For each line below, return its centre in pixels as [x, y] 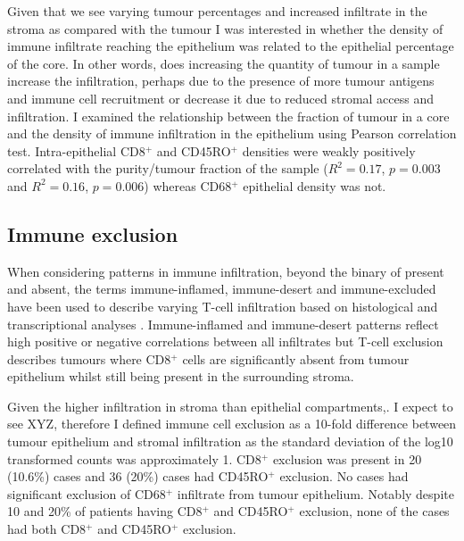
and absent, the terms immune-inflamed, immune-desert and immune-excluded [222, 289]
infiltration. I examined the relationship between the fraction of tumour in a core [228, 116]
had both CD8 [47, 529]
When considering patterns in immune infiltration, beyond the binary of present [226, 271]
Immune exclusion [93, 233]
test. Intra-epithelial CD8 [76, 150]
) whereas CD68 [188, 185]
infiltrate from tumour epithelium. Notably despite [315, 493]
